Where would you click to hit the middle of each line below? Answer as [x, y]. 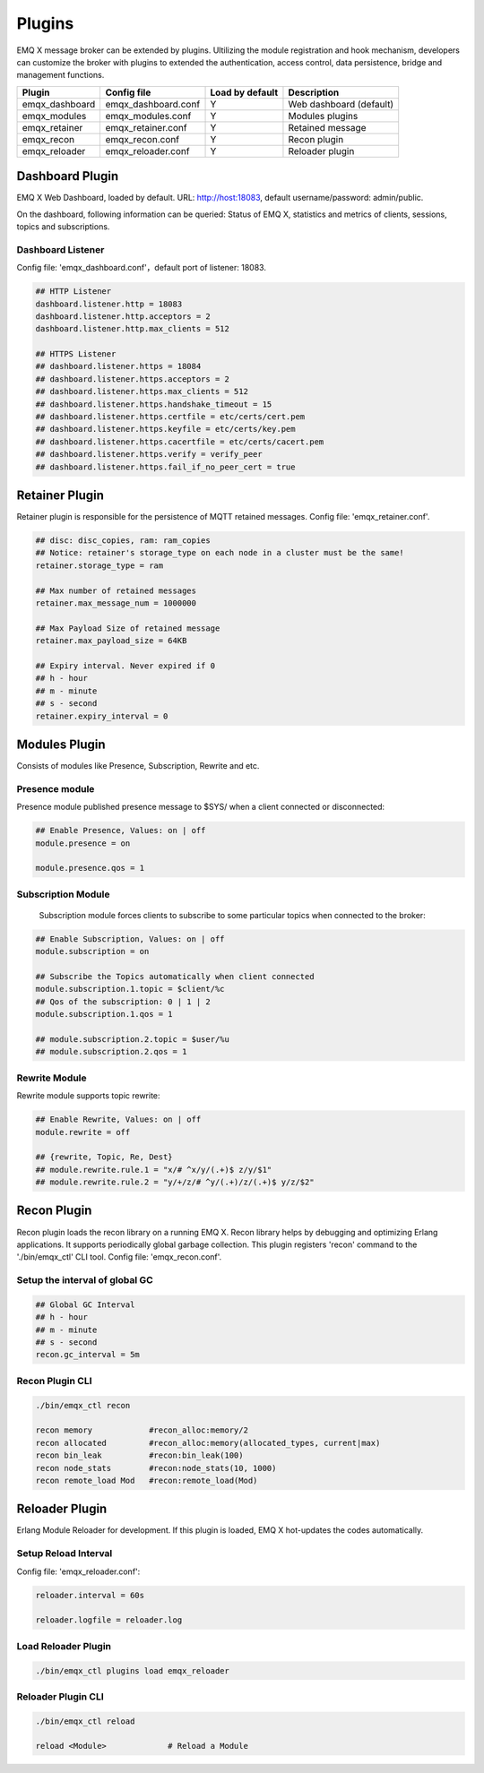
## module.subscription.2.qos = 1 [111, 1052]
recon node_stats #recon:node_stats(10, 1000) [156, 1468]
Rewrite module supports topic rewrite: [88, 1096]
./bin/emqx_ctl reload [85, 1721]
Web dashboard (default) [341, 104]
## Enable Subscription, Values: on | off [130, 939]
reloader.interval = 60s [90, 1595]
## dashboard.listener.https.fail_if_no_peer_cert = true [165, 467]
